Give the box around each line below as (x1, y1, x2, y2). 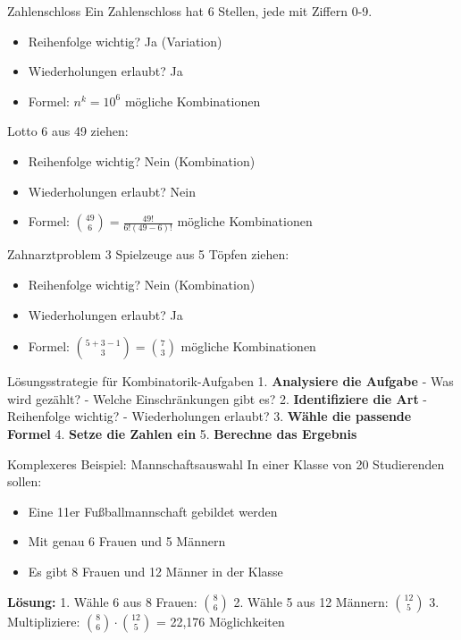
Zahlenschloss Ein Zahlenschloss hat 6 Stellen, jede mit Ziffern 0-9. (7, 2, 373, 20)
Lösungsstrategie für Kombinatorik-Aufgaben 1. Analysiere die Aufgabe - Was (7, 372, 454, 391)
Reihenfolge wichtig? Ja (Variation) (28, 31, 222, 50)
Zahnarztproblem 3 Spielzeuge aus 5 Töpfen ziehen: (7, 245, 289, 264)
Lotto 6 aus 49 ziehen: (7, 122, 129, 140)
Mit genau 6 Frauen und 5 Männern (28, 532, 226, 551)
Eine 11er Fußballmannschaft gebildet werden (28, 501, 278, 520)
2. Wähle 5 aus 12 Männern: (233, 592, 389, 611)
